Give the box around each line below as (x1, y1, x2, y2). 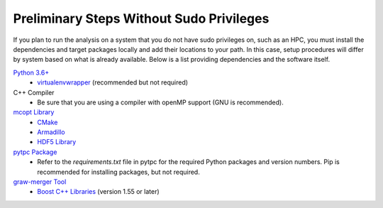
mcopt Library (13, 108, 55, 116)
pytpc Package (13, 148, 57, 156)
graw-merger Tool (13, 177, 67, 186)
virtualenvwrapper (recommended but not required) (37, 78, 188, 87)
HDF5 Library (37, 138, 77, 146)
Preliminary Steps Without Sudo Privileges (13, 11, 270, 26)
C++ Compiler (13, 88, 55, 97)
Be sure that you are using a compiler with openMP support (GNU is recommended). (37, 98, 284, 106)
